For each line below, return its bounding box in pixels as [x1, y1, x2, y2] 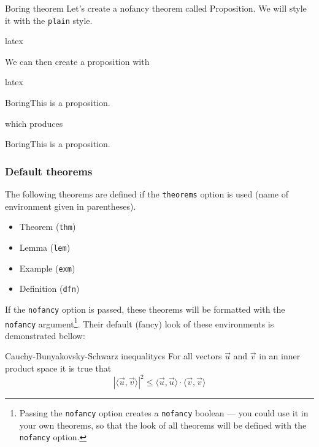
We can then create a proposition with [5, 55, 150, 67]
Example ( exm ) [19, 261, 75, 274]
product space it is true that [5, 362, 112, 375]
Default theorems [5, 163, 93, 178]
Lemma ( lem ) [19, 240, 71, 253]
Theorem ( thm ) [19, 220, 76, 233]
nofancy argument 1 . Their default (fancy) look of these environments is [5, 315, 274, 330]
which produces [5, 117, 63, 129]
